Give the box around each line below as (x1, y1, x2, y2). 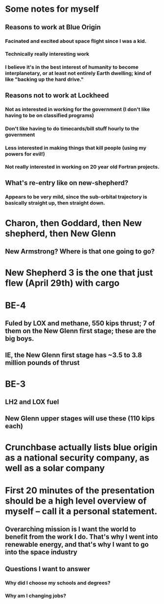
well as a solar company (5, 463, 105, 473)
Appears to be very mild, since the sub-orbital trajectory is (5, 193, 148, 200)
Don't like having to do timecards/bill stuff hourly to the (5, 125, 140, 132)
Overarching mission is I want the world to (5, 525, 136, 534)
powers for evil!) (5, 150, 45, 157)
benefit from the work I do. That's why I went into (5, 533, 158, 541)
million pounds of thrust (5, 359, 80, 367)
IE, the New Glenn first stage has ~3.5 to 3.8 (5, 351, 142, 359)
